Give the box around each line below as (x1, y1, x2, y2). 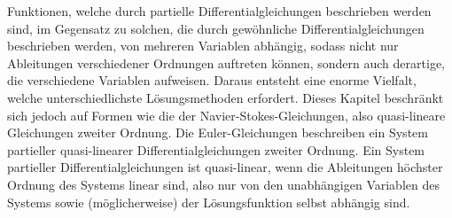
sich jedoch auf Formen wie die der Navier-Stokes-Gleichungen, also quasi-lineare (7, 105, 446, 124)
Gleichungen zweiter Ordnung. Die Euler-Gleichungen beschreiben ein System (7, 123, 428, 142)
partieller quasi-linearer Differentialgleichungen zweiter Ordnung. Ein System (7, 140, 425, 159)
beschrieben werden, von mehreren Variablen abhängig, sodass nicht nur (7, 36, 399, 55)
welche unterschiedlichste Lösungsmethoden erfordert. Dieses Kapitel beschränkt (7, 88, 444, 106)
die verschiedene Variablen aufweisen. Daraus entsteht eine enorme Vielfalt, (7, 71, 417, 90)
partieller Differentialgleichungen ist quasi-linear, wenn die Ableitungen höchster (7, 158, 443, 176)
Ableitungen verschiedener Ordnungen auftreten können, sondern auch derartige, (7, 53, 445, 72)
